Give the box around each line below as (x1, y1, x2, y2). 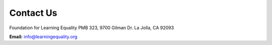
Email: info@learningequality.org (9, 34, 78, 40)
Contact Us (9, 7, 57, 18)
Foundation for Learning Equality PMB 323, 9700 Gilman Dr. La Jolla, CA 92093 (9, 25, 174, 31)
